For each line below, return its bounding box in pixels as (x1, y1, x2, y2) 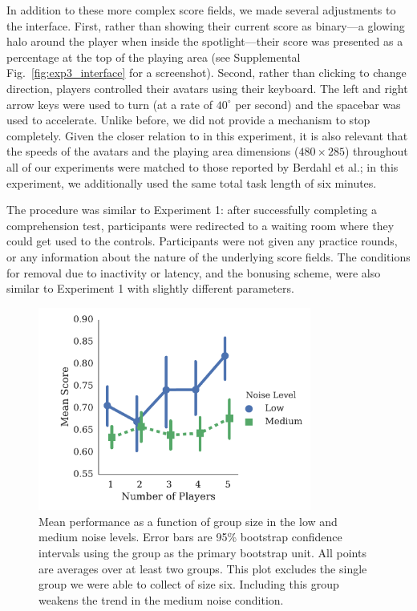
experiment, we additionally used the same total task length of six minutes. (6, 174, 377, 191)
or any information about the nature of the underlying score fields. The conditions (6, 248, 411, 265)
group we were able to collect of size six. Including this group (38, 576, 339, 593)
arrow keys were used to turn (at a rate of (6, 95, 213, 112)
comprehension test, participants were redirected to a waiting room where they (6, 216, 395, 233)
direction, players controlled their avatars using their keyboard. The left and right (6, 79, 408, 96)
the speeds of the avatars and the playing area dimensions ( (6, 143, 299, 160)
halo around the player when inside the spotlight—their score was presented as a (6, 33, 403, 50)
